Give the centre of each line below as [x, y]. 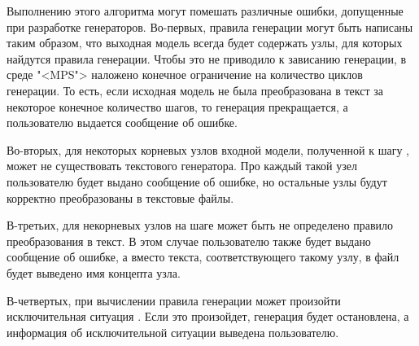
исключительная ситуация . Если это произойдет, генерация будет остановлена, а [208, 316]
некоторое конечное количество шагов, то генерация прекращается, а [177, 106]
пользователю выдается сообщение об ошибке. [122, 123]
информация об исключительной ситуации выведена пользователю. [173, 332]
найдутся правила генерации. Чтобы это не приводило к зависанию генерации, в [207, 58]
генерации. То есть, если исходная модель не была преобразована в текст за [195, 90]
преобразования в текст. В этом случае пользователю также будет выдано [189, 241]
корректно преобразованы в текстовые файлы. [120, 197]
